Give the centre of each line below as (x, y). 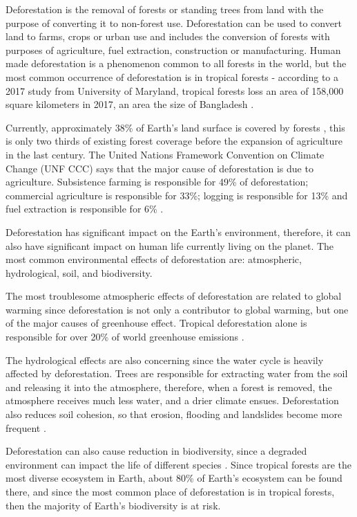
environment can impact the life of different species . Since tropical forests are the (178, 464)
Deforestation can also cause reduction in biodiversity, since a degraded (156, 451)
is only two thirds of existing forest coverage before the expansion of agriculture (174, 141)
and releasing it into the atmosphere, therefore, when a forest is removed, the (169, 387)
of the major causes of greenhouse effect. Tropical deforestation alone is (156, 323)
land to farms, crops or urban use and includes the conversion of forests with (168, 36)
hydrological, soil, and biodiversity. (79, 272)
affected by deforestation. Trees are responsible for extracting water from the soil (177, 373)
